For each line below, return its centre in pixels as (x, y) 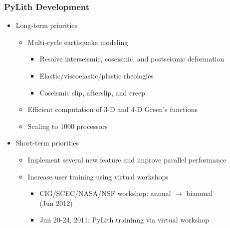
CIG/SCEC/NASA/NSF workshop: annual (105, 193)
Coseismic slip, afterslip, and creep (92, 92)
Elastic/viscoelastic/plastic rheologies (97, 75)
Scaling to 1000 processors (68, 126)
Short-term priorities (47, 143)
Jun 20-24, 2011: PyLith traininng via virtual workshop (124, 220)
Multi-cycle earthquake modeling (78, 42)
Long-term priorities (47, 25)
